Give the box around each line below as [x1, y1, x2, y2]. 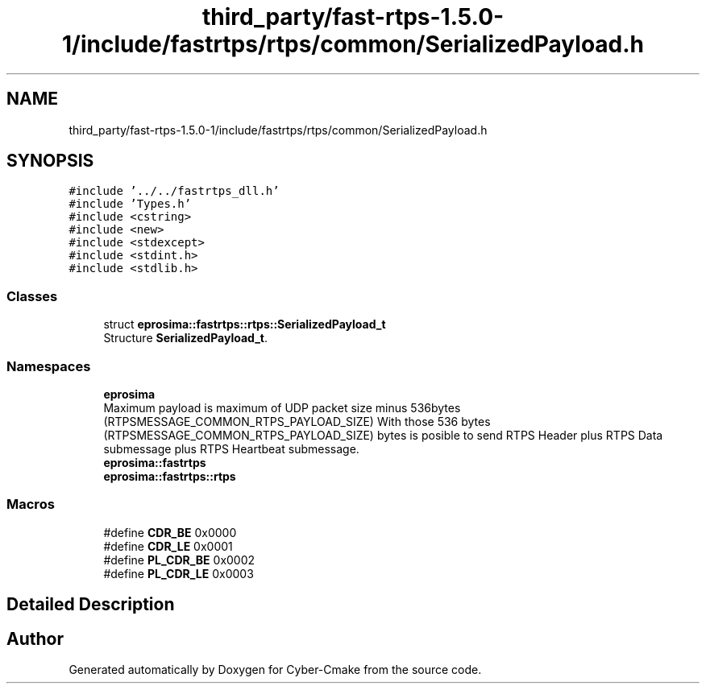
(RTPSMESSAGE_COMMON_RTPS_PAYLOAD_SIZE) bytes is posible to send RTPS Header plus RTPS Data [103, 428, 663, 442]
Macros [6, 496, 55, 513]
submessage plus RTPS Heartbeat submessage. [103, 441, 359, 456]
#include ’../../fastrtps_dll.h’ [69, 184, 280, 198]
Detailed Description [6, 594, 175, 615]
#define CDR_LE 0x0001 [103, 539, 233, 553]
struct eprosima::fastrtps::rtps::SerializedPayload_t [103, 317, 386, 332]
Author [6, 628, 64, 649]
